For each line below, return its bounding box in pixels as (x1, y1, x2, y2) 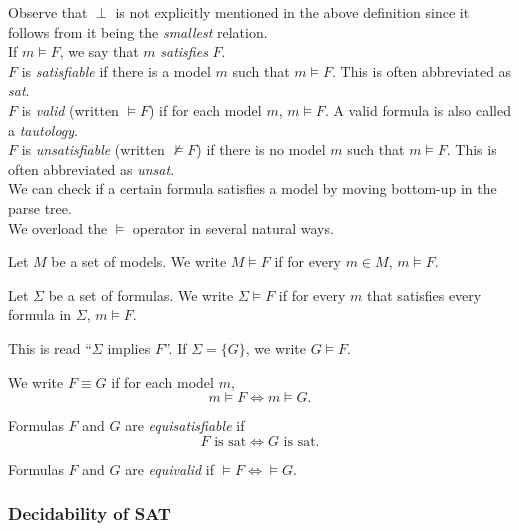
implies (107, 337, 151, 358)
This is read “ (8, 337, 92, 358)
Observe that (8, 2, 88, 22)
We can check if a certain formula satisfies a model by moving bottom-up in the (8, 178, 497, 199)
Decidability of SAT (8, 501, 171, 526)
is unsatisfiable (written (21, 139, 165, 160)
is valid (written (21, 99, 119, 120)
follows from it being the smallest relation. (8, 21, 268, 42)
